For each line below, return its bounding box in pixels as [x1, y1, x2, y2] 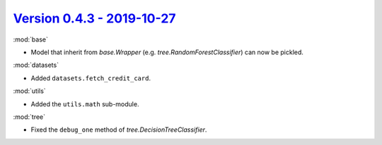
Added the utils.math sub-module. [30, 99, 139, 108]
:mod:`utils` [13, 87, 46, 95]
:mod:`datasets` [13, 61, 59, 70]
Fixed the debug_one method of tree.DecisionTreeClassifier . [30, 125, 207, 134]
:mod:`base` [13, 35, 49, 44]
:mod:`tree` [13, 113, 46, 121]
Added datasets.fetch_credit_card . [30, 74, 151, 82]
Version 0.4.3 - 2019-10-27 [13, 11, 176, 26]
